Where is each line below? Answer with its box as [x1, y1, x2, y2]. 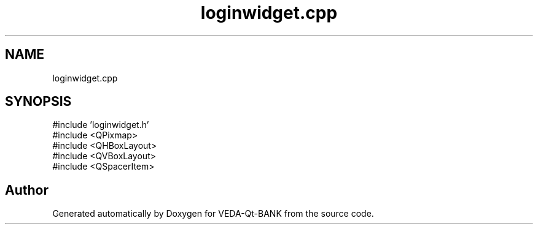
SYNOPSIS [5, 94, 72, 110]
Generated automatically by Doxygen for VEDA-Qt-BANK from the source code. [52, 208, 374, 219]
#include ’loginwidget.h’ [52, 119, 149, 130]
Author [5, 182, 49, 198]
